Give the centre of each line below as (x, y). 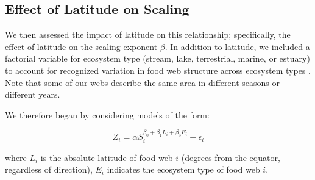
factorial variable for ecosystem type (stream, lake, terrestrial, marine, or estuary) (157, 58)
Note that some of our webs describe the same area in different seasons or (142, 82)
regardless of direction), (49, 169)
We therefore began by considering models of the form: (107, 114)
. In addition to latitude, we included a (237, 46)
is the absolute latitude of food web (107, 157)
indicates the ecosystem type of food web (183, 169)
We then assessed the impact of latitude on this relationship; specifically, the (148, 34)
